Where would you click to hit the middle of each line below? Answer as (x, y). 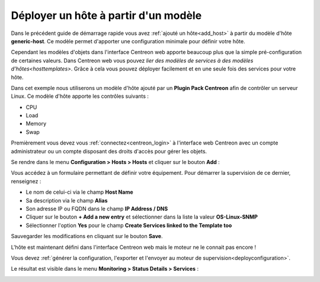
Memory (36, 124)
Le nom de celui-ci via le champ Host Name (79, 192)
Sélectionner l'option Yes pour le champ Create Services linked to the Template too (129, 225)
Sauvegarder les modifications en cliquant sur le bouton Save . (87, 236)
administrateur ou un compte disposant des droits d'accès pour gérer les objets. (109, 151)
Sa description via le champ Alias (67, 200)
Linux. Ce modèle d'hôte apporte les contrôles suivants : (80, 96)
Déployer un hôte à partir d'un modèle (106, 15)
